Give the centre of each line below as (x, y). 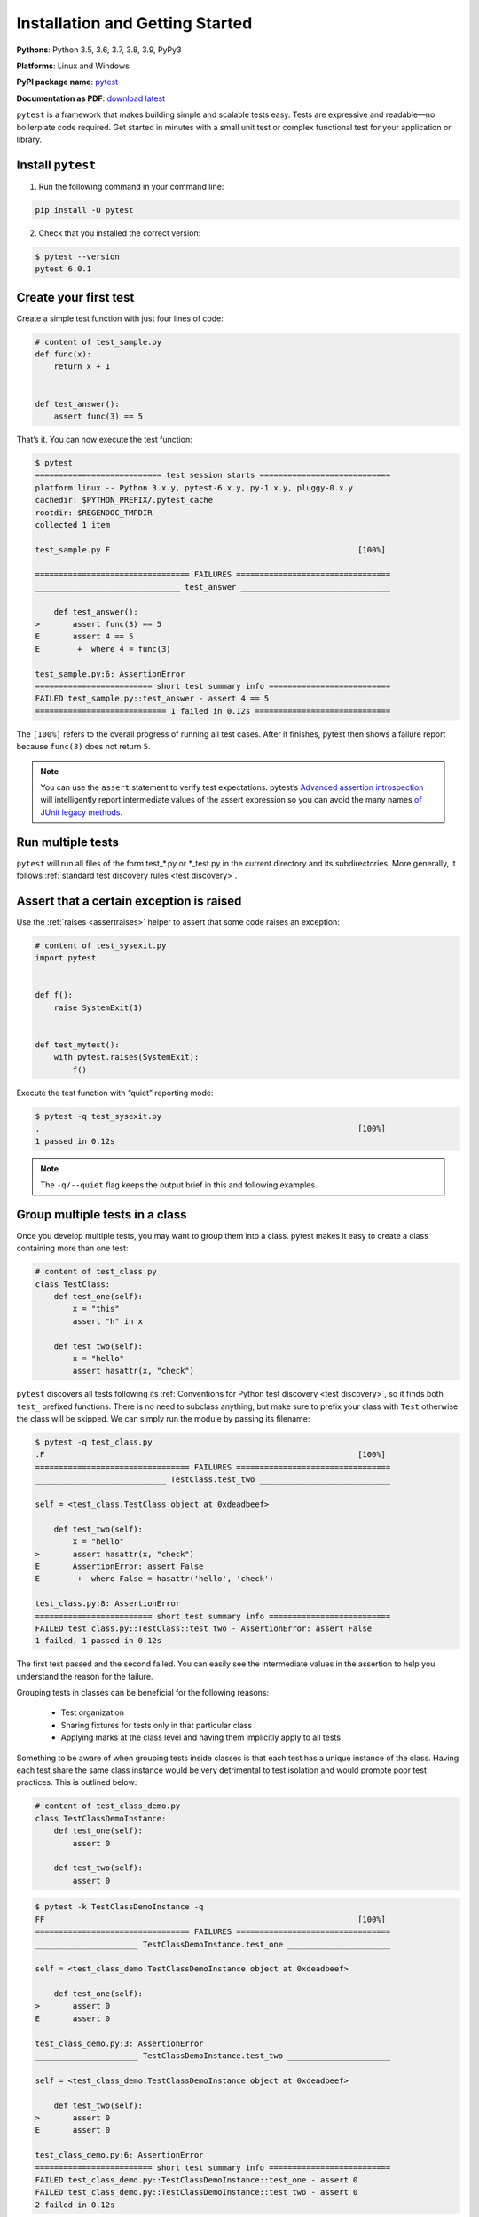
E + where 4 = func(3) (103, 649)
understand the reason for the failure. (85, 1676)
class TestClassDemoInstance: (101, 1818)
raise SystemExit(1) (98, 1007)
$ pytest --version (77, 256)
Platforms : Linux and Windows (73, 66)
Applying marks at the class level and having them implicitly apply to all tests (201, 1737)
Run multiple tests (67, 842)
